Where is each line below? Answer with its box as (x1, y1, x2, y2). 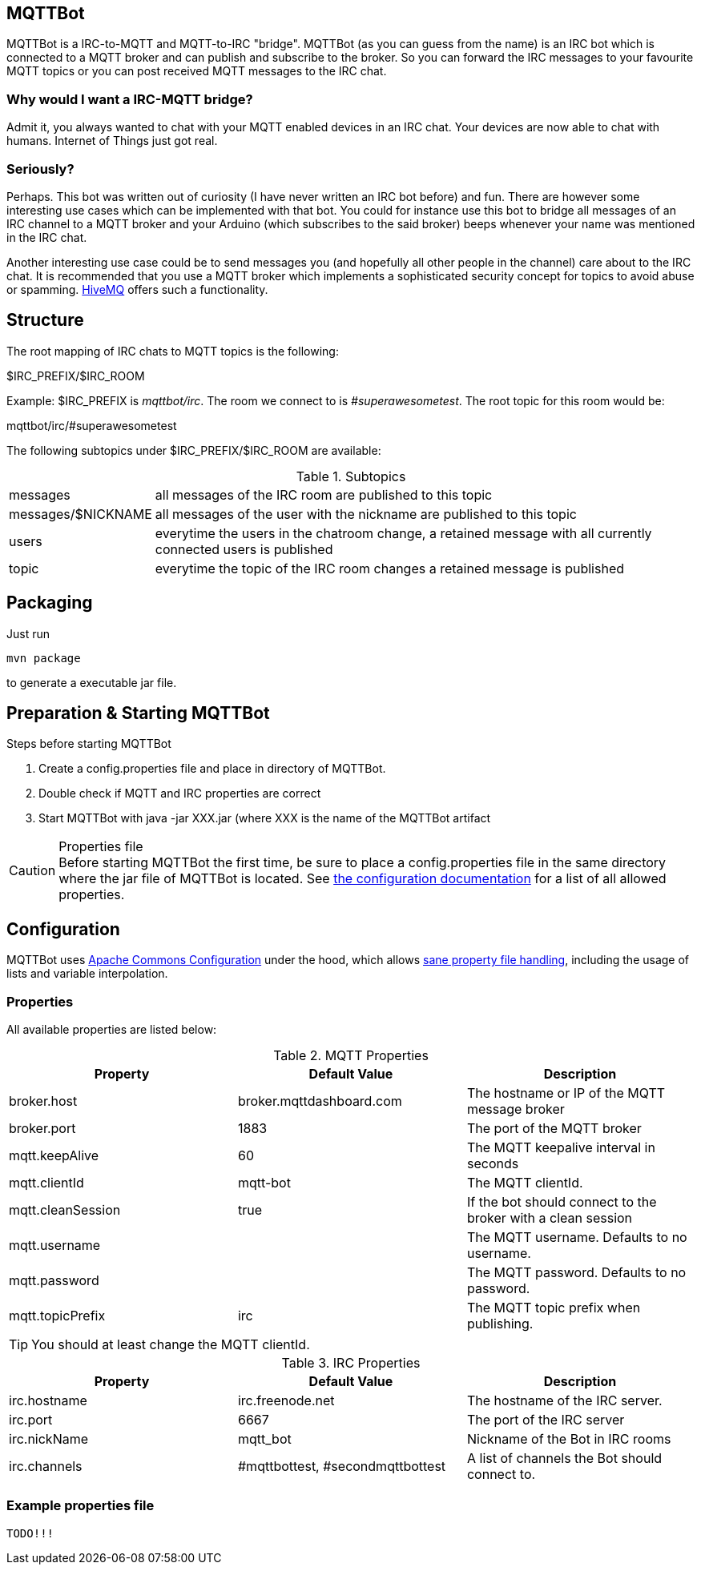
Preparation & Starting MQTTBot (6, 703, 270, 724)
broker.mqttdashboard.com (237, 1093, 402, 1110)
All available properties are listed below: (6, 1023, 217, 1037)
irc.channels (9, 1458, 83, 1475)
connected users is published (155, 540, 333, 557)
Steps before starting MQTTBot (6, 737, 171, 751)
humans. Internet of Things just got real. (6, 134, 218, 148)
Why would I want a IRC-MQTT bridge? (6, 90, 253, 107)
